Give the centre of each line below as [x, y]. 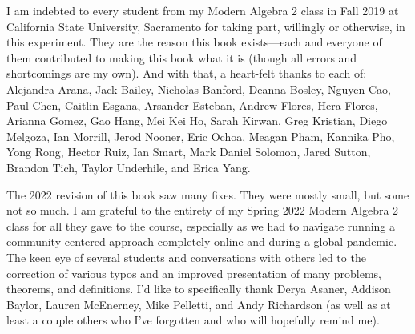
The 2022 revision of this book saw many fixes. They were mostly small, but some [208, 194]
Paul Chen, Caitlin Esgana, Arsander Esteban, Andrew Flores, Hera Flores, [192, 105]
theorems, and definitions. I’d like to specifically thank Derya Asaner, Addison [199, 289]
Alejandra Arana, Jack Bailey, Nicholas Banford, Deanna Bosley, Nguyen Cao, [199, 89]
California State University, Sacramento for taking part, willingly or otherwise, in [206, 26]
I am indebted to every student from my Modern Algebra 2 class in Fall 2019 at [203, 10]
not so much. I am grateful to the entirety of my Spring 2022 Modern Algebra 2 [203, 210]
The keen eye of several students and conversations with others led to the [186, 257]
